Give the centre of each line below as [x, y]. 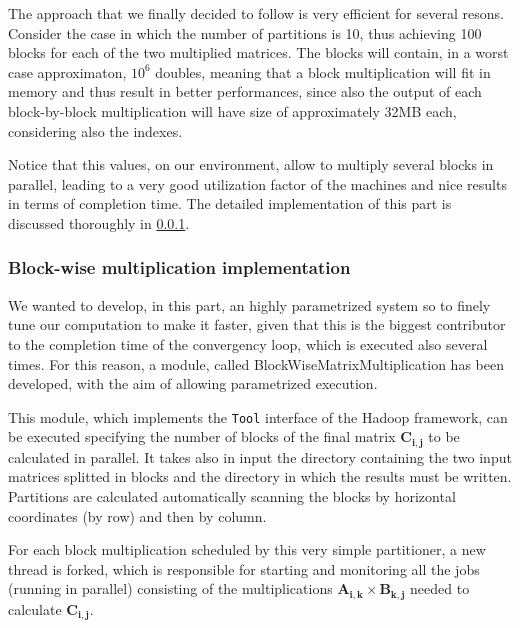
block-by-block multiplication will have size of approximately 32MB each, [232, 110]
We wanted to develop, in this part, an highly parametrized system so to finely [249, 304]
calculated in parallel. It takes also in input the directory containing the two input [260, 456]
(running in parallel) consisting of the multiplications [170, 588]
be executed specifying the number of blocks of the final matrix [202, 436]
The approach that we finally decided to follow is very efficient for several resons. [256, 13]
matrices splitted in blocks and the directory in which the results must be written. [260, 476]
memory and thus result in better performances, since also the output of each [245, 91]
